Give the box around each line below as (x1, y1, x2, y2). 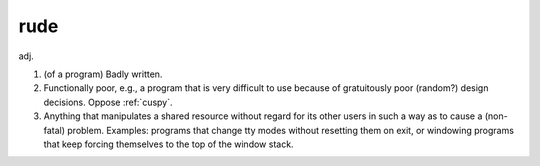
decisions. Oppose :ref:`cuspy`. (43, 96, 174, 108)
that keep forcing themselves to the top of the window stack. (43, 138, 294, 150)
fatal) (43, 124, 65, 136)
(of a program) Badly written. (43, 68, 163, 80)
